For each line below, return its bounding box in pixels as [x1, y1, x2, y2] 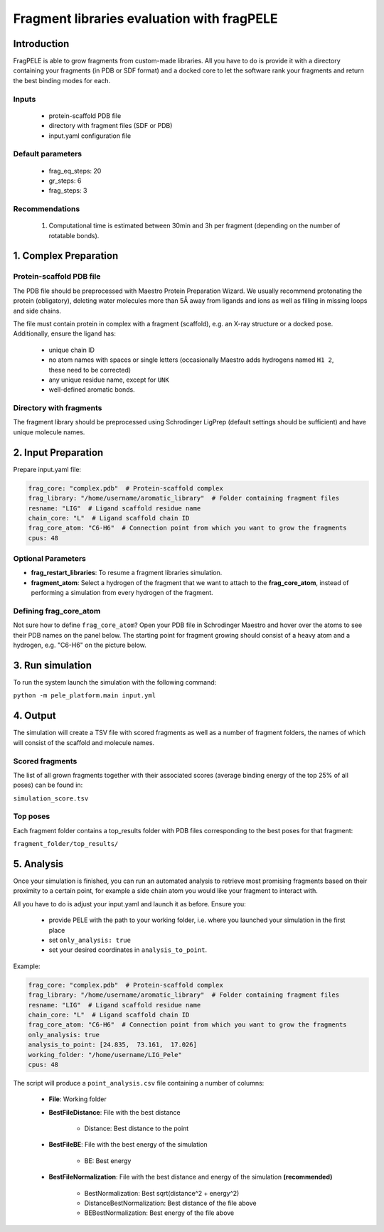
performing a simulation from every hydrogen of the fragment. [31, 589, 213, 597]
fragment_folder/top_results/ [13, 840, 119, 848]
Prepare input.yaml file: [13, 465, 82, 473]
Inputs [13, 94, 36, 104]
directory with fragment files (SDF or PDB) [48, 122, 173, 130]
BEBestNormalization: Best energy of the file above [84, 1209, 235, 1217]
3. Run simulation [13, 659, 92, 671]
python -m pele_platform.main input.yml [13, 692, 156, 700]
